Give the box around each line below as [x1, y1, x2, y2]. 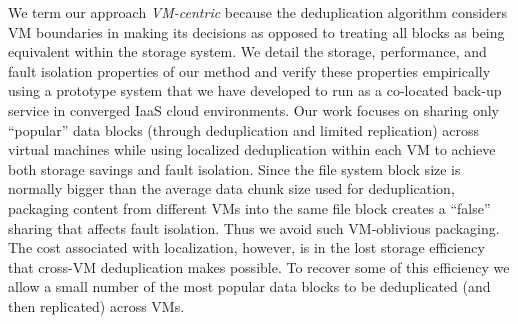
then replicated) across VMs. [8, 295, 185, 316]
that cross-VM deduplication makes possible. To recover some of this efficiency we [8, 256, 510, 277]
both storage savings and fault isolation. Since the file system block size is [8, 158, 461, 179]
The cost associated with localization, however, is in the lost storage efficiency [8, 237, 485, 258]
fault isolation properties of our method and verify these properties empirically [8, 60, 491, 81]
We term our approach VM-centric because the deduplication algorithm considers [8, 2, 508, 22]
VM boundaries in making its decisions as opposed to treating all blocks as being [8, 21, 505, 42]
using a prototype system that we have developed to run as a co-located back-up [8, 80, 502, 101]
